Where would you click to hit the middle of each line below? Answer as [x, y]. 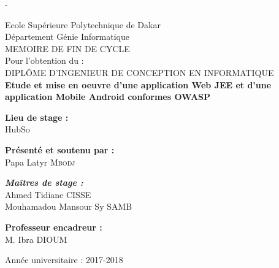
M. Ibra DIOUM [36, 239]
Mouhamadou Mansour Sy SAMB [69, 206]
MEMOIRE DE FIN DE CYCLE [67, 48]
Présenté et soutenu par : [60, 149]
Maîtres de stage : [44, 182]
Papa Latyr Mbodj [40, 162]
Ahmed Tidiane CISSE [48, 194]
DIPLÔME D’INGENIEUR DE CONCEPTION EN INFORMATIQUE [139, 72]
